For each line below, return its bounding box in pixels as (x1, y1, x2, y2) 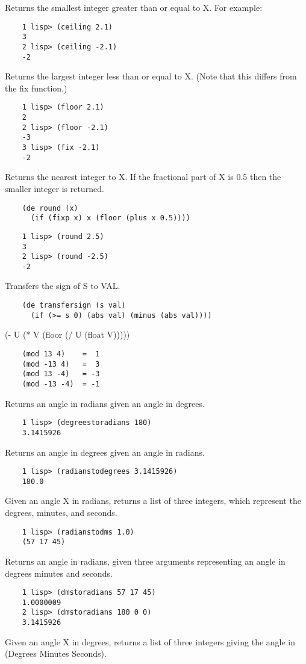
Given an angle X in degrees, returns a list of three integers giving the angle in (5, 635, 296, 648)
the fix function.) (5, 81, 67, 94)
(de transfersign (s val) (22, 301, 126, 310)
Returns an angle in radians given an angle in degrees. (5, 397, 205, 409)
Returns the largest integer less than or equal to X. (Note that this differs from (5, 70, 297, 82)
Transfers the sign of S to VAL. (5, 279, 120, 292)
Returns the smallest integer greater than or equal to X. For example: (5, 1, 263, 13)
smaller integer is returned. (5, 182, 104, 194)
